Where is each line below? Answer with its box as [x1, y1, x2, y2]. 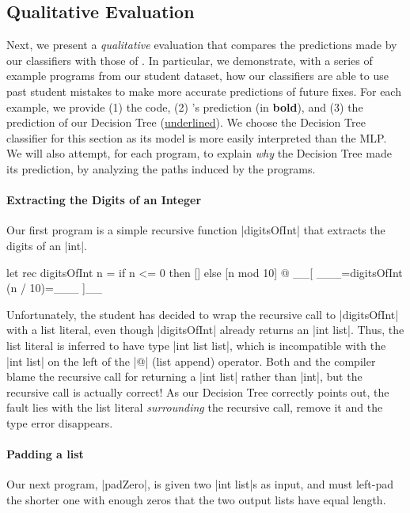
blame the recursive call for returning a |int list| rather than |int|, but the [6, 368, 363, 385]
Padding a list [6, 446, 84, 462]
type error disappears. [6, 414, 113, 431]
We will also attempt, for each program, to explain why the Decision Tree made [6, 145, 392, 161]
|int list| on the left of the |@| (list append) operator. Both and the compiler [6, 352, 376, 369]
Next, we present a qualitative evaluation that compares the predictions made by [6, 36, 397, 53]
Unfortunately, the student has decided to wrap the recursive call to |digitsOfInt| [6, 306, 399, 322]
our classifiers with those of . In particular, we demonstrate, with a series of [6, 51, 373, 68]
